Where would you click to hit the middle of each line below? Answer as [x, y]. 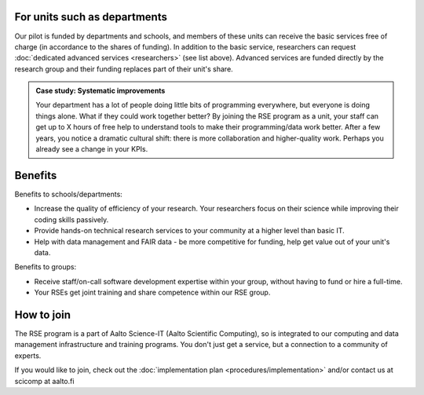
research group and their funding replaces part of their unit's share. [124, 69]
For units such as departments [91, 17]
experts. [28, 355]
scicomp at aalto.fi [44, 381]
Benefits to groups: [46, 267]
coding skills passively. [71, 219]
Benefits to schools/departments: [69, 194]
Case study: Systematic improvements [101, 91]
